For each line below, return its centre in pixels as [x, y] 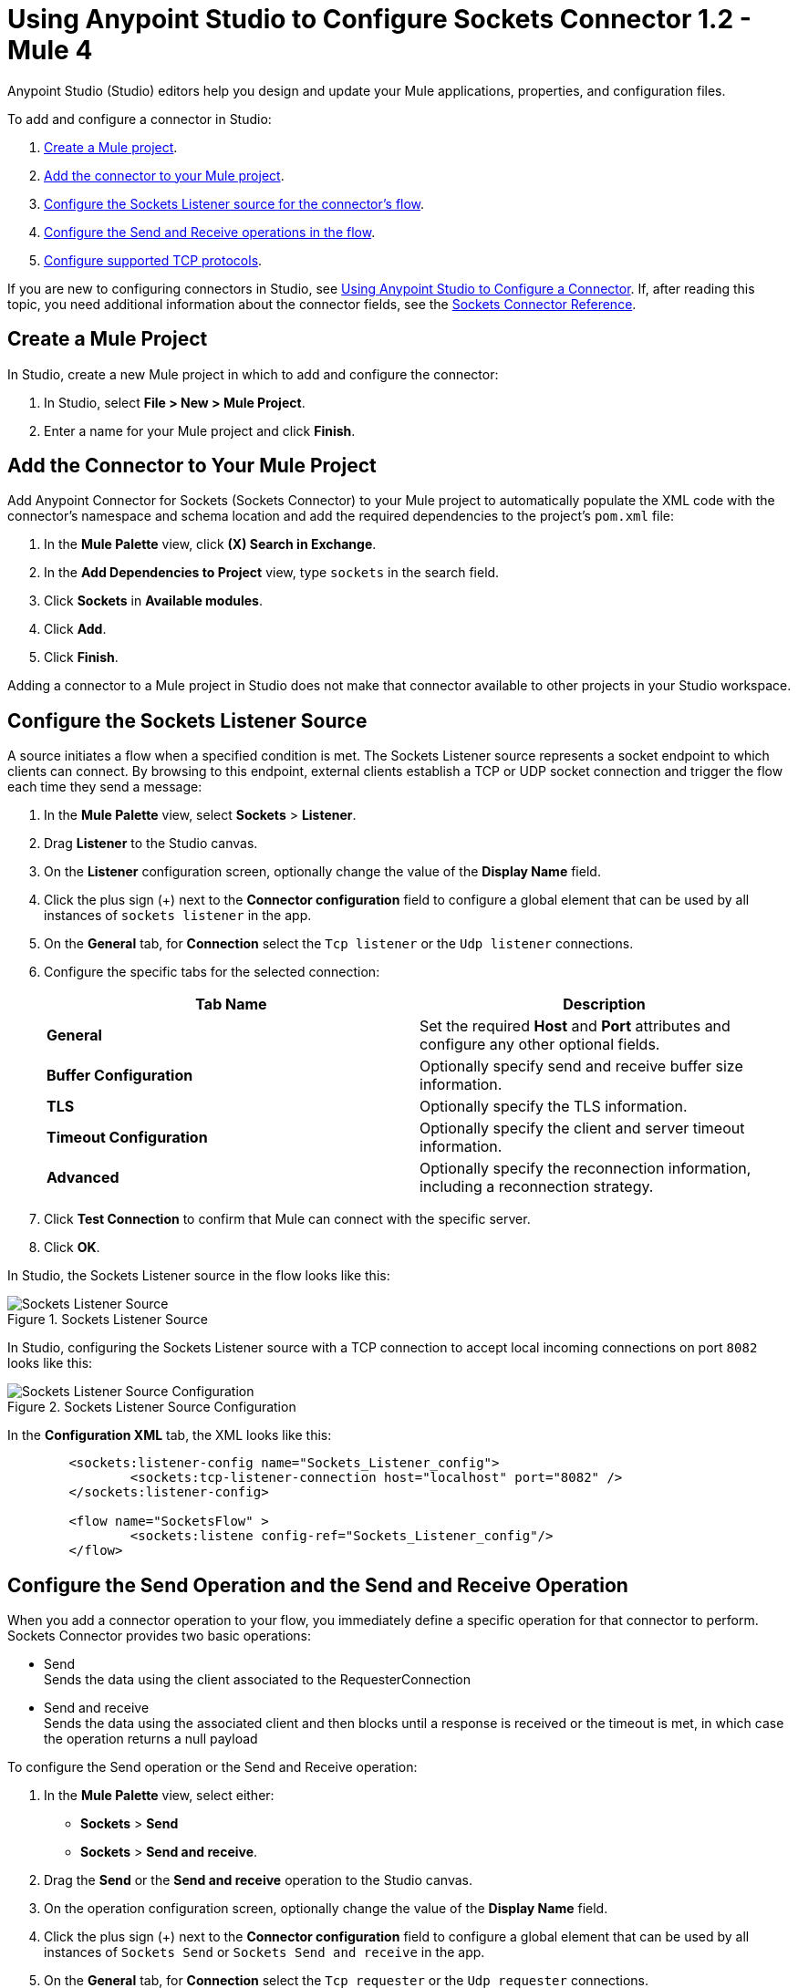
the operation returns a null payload [151, 1739]
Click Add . [75, 629]
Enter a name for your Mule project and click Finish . [200, 430]
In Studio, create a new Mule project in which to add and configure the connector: [253, 374]
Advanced [83, 1178]
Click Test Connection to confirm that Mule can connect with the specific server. [287, 1219]
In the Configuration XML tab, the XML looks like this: [170, 1435]
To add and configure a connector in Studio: [140, 119]
